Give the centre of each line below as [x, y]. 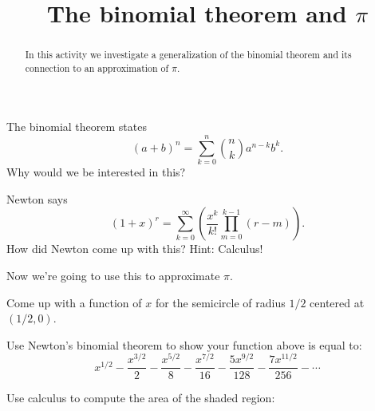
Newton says [37, 198]
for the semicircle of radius [220, 302]
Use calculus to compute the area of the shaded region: [141, 397]
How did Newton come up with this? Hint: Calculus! [135, 249]
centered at [337, 302]
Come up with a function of [74, 302]
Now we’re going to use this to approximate [113, 275]
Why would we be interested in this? [96, 172]
